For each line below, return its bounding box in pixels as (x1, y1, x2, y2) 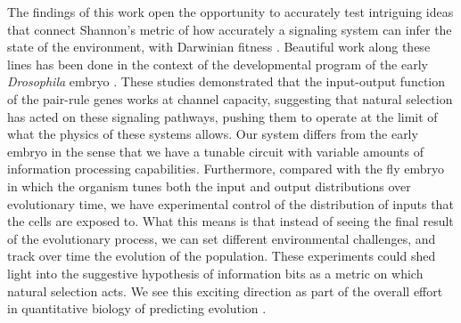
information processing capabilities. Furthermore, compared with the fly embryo (7, 159, 444, 178)
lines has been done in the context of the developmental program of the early (7, 54, 428, 73)
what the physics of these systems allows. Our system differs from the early (7, 125, 418, 143)
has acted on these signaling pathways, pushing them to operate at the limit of (7, 107, 438, 125)
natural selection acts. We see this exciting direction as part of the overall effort (7, 281, 443, 300)
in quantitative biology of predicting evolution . (7, 299, 267, 318)
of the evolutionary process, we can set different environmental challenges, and (7, 229, 436, 247)
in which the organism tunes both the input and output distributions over (7, 176, 411, 195)
